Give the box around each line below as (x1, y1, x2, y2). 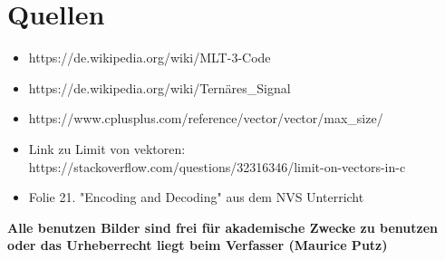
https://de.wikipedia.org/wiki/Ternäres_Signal (28, 78, 291, 97)
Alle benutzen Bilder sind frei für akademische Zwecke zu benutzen (7, 217, 438, 236)
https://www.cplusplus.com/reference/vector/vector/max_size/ (28, 109, 383, 128)
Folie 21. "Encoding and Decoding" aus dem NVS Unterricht (28, 188, 364, 207)
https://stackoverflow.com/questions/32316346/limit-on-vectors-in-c (28, 157, 406, 176)
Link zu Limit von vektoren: (28, 139, 186, 158)
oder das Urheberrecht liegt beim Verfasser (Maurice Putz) (7, 236, 388, 255)
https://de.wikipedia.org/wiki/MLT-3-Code (28, 48, 271, 67)
